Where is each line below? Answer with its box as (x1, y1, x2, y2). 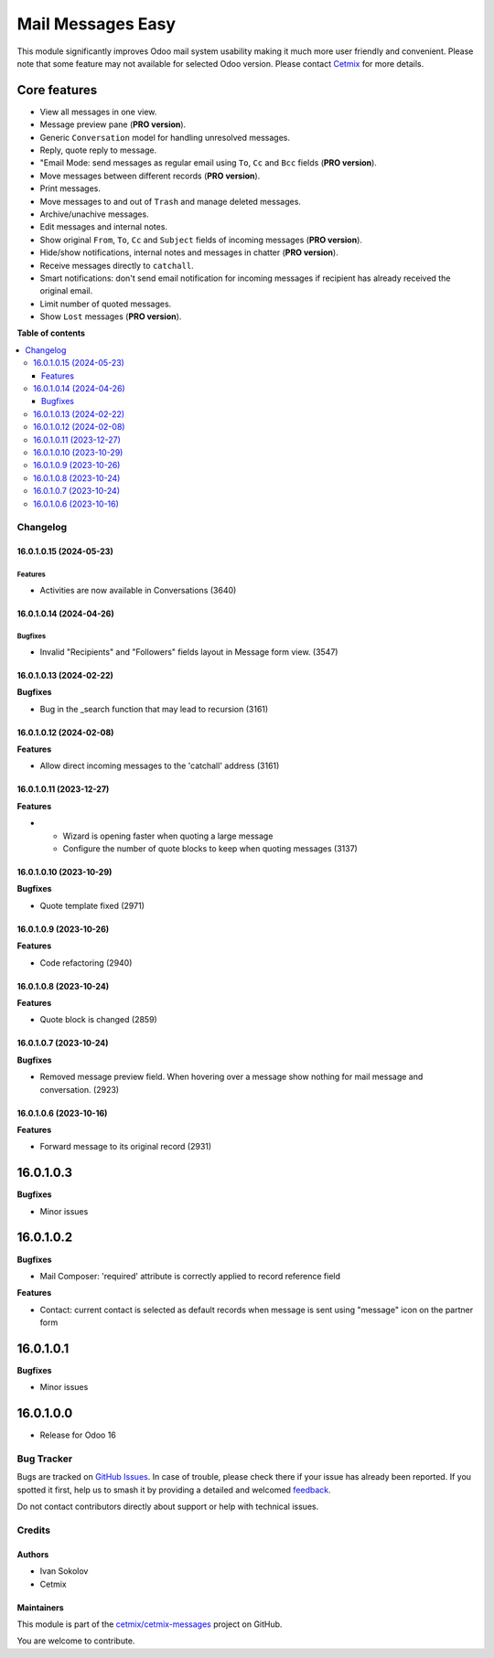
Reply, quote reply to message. (39, 144, 157, 155)
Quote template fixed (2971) (39, 900, 145, 911)
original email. (39, 285, 93, 296)
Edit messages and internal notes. (39, 221, 168, 232)
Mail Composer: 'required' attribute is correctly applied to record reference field (39, 1270, 341, 1281)
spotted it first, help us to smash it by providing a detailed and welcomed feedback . (16, 1484, 331, 1495)
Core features (16, 82, 98, 98)
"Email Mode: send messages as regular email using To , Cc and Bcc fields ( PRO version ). (39, 157, 377, 168)
